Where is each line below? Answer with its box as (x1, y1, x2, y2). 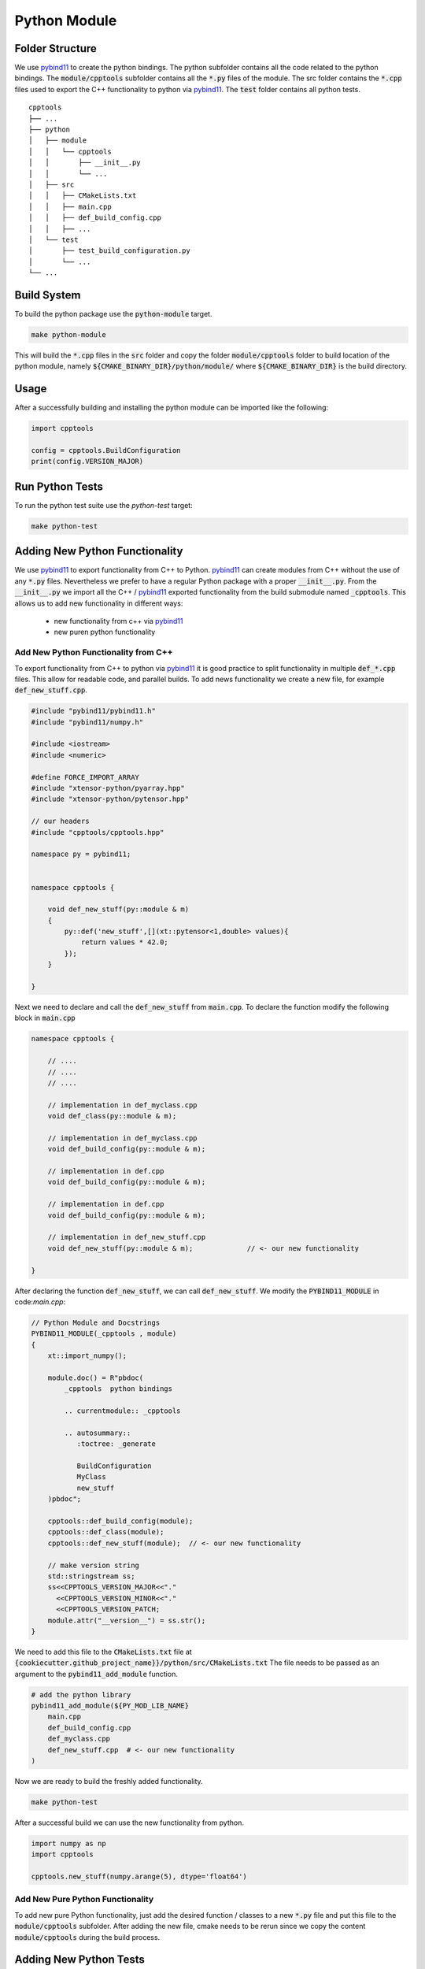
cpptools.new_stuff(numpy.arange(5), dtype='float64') (31, 1872, 247, 1882)
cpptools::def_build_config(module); (47, 1516, 194, 1526)
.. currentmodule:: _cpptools (64, 1407, 181, 1415)
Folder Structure (14, 42, 98, 55)
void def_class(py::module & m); (47, 1111, 177, 1121)
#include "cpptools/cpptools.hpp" (31, 828, 164, 836)
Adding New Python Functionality (14, 544, 183, 558)
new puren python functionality (54, 627, 156, 637)
